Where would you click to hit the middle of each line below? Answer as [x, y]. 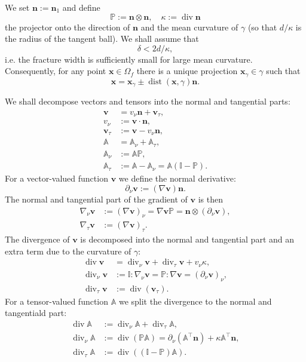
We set [17, 7]
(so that [262, 27]
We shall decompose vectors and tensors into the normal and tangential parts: [148, 101]
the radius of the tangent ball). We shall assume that [102, 39]
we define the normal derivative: [177, 178]
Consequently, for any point [56, 71]
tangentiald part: [36, 313]
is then [210, 199]
